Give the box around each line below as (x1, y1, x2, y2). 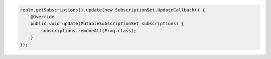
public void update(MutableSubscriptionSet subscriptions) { (30, 21, 184, 27)
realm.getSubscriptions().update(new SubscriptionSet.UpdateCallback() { (20, 7, 205, 12)
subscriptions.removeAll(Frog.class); (41, 28, 137, 33)
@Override (30, 14, 55, 19)
